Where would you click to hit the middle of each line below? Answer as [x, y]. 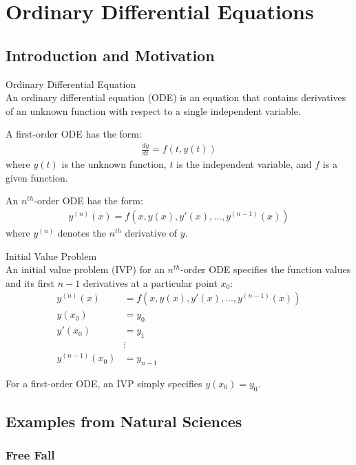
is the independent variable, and [244, 164]
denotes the [82, 232]
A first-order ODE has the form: [74, 134]
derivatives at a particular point [150, 282]
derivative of [151, 232]
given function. [37, 177]
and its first [30, 282]
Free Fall [30, 455]
